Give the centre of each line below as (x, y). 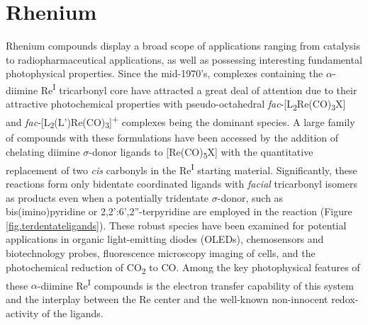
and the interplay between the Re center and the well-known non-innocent (167, 298)
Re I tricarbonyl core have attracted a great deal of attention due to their (199, 89)
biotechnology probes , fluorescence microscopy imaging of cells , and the (161, 253)
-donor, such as (250, 197)
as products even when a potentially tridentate (107, 197)
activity (22, 313)
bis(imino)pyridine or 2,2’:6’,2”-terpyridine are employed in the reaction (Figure (179, 211)
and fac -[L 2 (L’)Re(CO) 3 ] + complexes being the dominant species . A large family (180, 122)
